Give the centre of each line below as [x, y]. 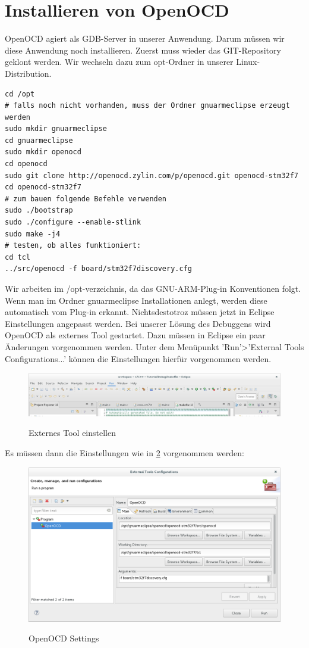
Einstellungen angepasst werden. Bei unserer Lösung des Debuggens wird [138, 323]
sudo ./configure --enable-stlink [73, 222]
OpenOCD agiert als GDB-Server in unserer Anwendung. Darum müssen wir [145, 38]
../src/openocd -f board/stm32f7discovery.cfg [98, 269]
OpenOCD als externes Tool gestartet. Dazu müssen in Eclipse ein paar [135, 335]
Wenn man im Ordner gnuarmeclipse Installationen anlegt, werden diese [136, 300]
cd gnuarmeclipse [39, 140]
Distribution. [28, 73]
